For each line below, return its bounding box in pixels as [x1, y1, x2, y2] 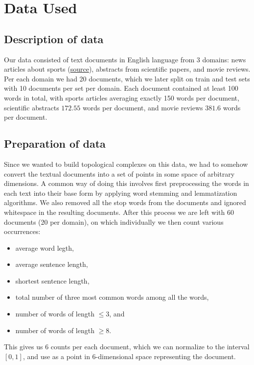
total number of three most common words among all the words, [15, 292, 209, 302]
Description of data [4, 31, 104, 46]
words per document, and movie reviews [82, 102, 203, 112]
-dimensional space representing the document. [95, 351, 236, 361]
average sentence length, [15, 259, 88, 269]
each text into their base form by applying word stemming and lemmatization [4, 187, 237, 198]
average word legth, [15, 242, 74, 253]
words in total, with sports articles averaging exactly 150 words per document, [4, 92, 239, 103]
